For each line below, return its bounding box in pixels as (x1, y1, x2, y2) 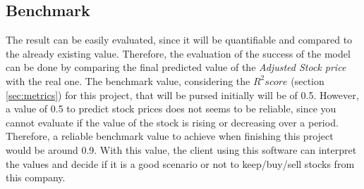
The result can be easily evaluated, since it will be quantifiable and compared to (6, 32, 353, 47)
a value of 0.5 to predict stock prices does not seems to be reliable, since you (6, 101, 336, 116)
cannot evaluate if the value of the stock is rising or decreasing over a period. (6, 115, 339, 129)
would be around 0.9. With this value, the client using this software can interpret (6, 142, 357, 157)
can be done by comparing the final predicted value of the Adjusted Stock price (6, 60, 346, 74)
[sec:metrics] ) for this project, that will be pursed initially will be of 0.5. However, (6, 87, 359, 102)
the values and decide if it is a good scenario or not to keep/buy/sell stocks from (6, 156, 355, 171)
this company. (6, 170, 66, 185)
